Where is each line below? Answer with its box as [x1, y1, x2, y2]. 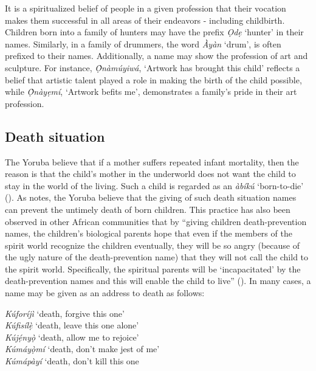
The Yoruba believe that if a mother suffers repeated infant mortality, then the [5, 155, 299, 168]
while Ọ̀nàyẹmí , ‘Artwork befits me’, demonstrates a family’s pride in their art [5, 85, 297, 98]
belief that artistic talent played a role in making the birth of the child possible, [5, 73, 302, 86]
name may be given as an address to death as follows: [5, 286, 205, 299]
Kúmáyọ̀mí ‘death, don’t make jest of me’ [5, 342, 160, 355]
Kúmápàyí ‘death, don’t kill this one [5, 355, 139, 367]
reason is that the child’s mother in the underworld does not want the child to [5, 167, 296, 180]
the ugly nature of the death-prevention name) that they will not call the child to [5, 251, 309, 263]
